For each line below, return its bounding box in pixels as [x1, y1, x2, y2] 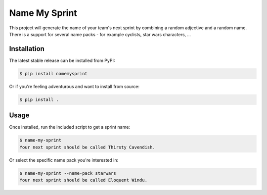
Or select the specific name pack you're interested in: [9, 157, 119, 163]
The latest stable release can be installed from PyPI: [9, 57, 115, 63]
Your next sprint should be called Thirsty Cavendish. [19, 144, 155, 150]
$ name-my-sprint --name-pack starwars [19, 170, 116, 176]
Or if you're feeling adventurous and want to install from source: [9, 83, 140, 89]
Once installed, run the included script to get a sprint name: [9, 124, 131, 130]
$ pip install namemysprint [19, 71, 88, 76]
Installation [9, 45, 44, 53]
